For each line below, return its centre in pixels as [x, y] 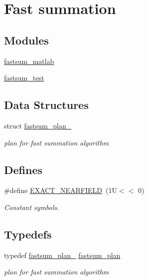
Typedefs [28, 234]
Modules [26, 40]
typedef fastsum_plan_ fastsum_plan [62, 255]
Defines [23, 169]
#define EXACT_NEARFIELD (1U [61, 190]
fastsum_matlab [29, 61]
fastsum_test [24, 78]
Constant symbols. [32, 207]
